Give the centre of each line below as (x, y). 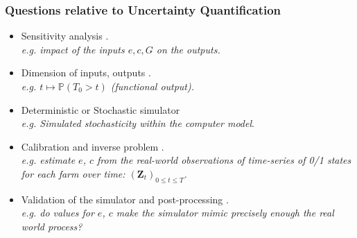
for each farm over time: (73, 173)
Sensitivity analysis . (65, 36)
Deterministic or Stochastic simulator (101, 109)
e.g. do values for (58, 213)
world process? (52, 226)
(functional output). (153, 86)
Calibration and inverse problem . (93, 146)
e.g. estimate (48, 160)
